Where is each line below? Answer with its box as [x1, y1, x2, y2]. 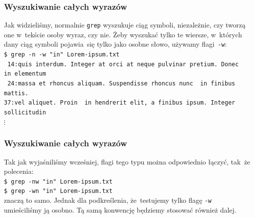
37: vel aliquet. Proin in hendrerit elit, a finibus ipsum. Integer [4, 99, 235, 107]
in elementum [4, 70, 46, 78]
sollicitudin [4, 109, 46, 116]
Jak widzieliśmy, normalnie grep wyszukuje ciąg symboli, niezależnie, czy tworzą [4, 20, 246, 30]
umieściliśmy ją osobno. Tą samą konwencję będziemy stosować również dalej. [4, 204, 236, 215]
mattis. [4, 89, 29, 97]
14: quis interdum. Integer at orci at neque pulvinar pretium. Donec [7, 60, 239, 68]
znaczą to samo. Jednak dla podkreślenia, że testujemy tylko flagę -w [4, 195, 212, 205]
